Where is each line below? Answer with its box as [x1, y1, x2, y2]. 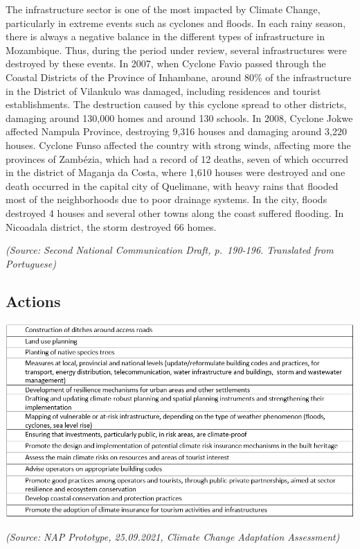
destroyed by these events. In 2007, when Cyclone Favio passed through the [6, 56, 326, 71]
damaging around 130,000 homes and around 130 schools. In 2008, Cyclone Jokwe [6, 110, 353, 125]
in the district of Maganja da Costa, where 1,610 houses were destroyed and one [6, 165, 345, 180]
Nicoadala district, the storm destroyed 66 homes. [6, 219, 217, 234]
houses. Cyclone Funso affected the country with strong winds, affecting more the [6, 137, 351, 152]
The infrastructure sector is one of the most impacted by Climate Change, [6, 2, 321, 16]
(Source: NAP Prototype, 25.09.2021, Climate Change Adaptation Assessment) [6, 530, 340, 544]
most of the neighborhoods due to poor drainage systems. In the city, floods [6, 192, 327, 207]
